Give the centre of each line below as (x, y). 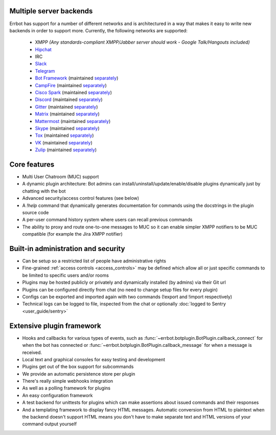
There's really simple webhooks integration (68, 381)
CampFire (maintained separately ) (71, 85)
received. (32, 352)
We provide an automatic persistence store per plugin (79, 374)
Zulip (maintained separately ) (66, 150)
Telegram (45, 71)
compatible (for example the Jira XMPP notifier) (72, 234)
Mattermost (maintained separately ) (73, 121)
